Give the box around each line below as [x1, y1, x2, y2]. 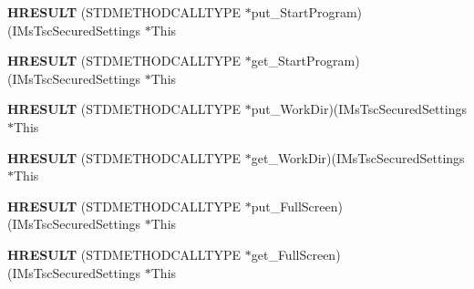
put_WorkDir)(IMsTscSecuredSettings [251, 99, 467, 119]
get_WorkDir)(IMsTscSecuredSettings [251, 148, 465, 167]
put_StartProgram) [251, 3, 363, 21]
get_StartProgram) [251, 51, 360, 70]
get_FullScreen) [251, 244, 341, 263]
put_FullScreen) [251, 196, 343, 215]
